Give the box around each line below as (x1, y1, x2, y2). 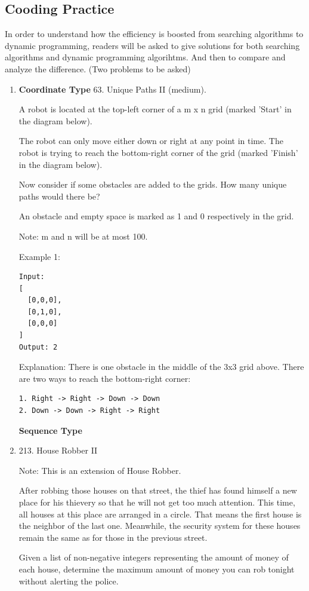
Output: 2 (18, 342, 58, 351)
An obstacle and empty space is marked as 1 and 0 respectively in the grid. (18, 210, 294, 222)
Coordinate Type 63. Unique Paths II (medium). (18, 82, 206, 95)
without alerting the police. (18, 574, 119, 587)
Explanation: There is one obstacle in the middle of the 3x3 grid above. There (18, 360, 304, 373)
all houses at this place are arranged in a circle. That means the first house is (18, 507, 302, 520)
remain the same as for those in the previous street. (18, 531, 208, 543)
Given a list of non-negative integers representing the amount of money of (18, 551, 289, 564)
